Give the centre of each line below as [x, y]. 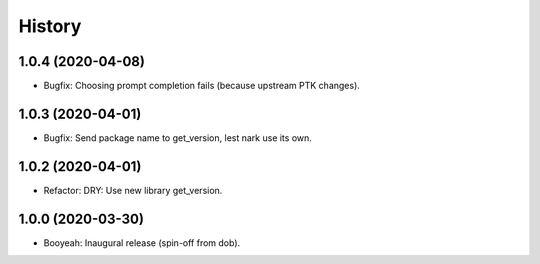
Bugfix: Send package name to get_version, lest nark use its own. [177, 137]
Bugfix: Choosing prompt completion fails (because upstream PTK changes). [201, 86]
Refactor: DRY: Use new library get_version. [133, 190]
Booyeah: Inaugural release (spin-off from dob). [142, 242]
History [50, 26]
